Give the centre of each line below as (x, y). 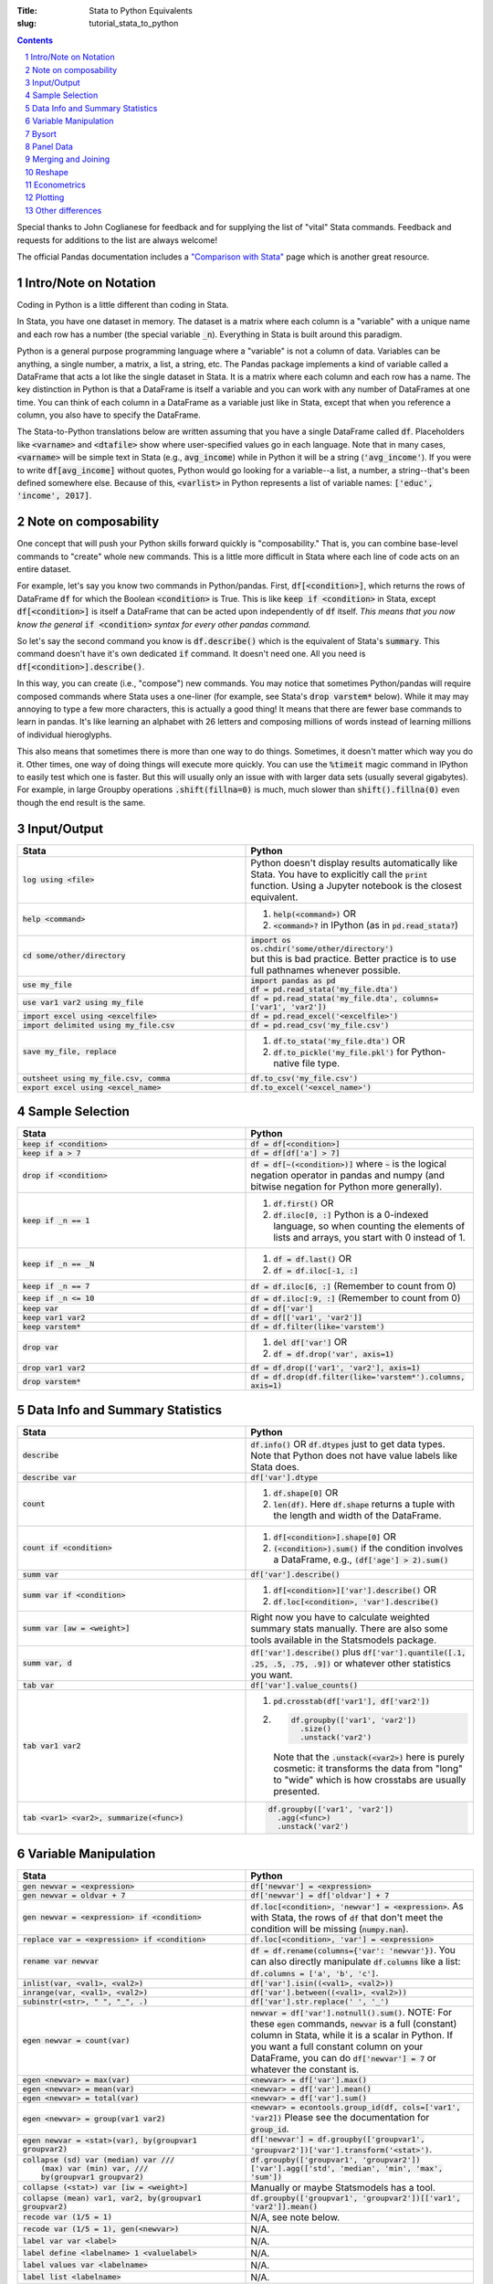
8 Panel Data (49, 146)
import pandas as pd (293, 981)
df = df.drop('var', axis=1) (334, 1354)
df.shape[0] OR (306, 1492)
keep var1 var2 (54, 1318)
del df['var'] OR (310, 1342)
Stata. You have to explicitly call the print (339, 874)
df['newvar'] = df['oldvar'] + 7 (320, 1895)
